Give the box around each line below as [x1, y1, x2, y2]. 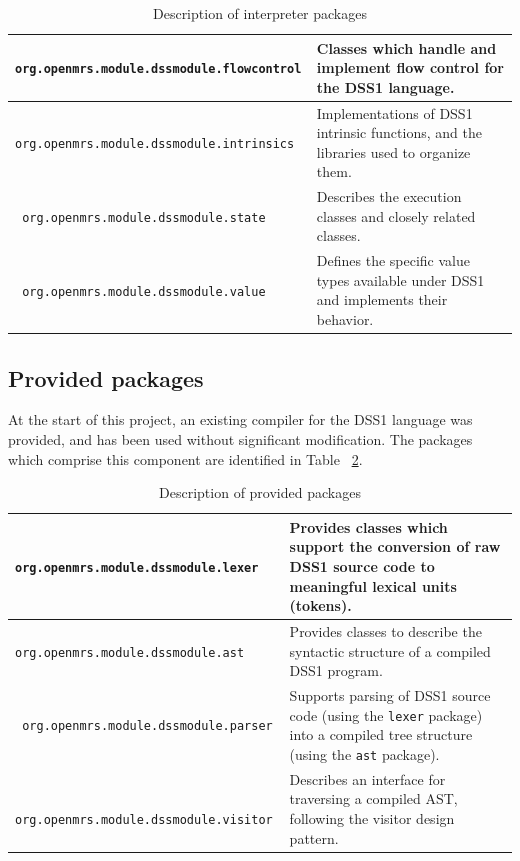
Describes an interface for [289, 768, 446, 789]
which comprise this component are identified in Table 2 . [8, 448, 363, 469]
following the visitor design [289, 807, 455, 828]
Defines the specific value [316, 250, 470, 271]
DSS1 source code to [289, 555, 435, 576]
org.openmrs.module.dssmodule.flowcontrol [15, 62, 302, 77]
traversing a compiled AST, [289, 788, 458, 809]
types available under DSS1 [316, 269, 485, 290]
